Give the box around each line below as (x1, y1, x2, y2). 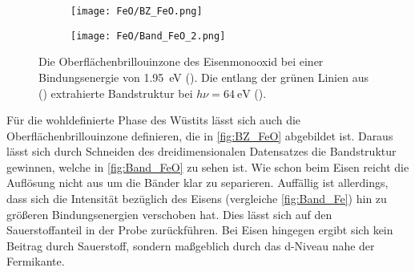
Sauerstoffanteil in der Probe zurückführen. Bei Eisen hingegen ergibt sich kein (6, 221, 393, 238)
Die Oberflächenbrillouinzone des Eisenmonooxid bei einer (38, 53, 324, 70)
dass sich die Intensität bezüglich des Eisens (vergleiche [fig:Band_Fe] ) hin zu (6, 190, 387, 207)
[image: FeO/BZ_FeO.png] (71, 6, 203, 17)
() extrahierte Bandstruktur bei (38, 84, 193, 101)
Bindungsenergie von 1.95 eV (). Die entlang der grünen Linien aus (38, 68, 369, 85)
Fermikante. (6, 253, 65, 270)
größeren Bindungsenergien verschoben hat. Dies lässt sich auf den (6, 205, 332, 222)
